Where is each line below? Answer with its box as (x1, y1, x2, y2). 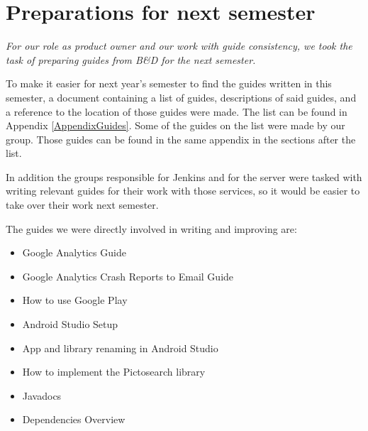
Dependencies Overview (22, 412, 126, 427)
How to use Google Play (22, 293, 128, 307)
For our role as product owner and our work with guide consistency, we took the (6, 38, 352, 53)
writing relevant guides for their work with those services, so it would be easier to (6, 183, 360, 198)
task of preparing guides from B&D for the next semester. (6, 52, 256, 67)
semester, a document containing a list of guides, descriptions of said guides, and (6, 89, 357, 104)
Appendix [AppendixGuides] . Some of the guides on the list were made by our (6, 118, 345, 133)
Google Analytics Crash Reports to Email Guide (22, 268, 234, 283)
